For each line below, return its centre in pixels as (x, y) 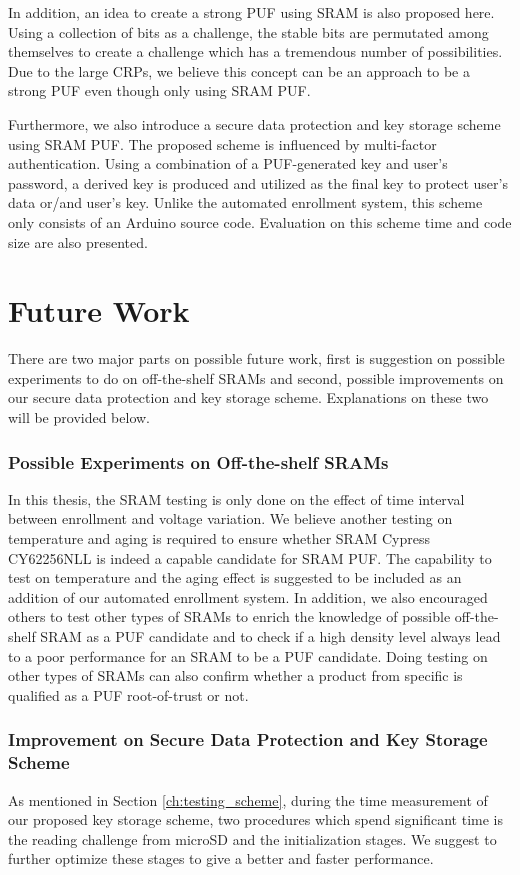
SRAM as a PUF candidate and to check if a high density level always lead (270, 636)
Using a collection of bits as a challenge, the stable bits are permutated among (248, 31)
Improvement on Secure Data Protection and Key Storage (248, 739)
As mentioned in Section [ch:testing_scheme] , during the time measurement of (248, 799)
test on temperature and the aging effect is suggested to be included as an (235, 577)
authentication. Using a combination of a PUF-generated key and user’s (228, 163)
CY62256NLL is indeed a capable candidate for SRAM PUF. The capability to (250, 557)
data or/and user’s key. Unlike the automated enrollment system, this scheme (245, 202)
